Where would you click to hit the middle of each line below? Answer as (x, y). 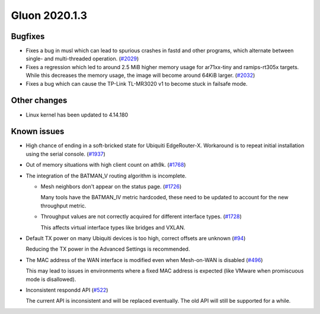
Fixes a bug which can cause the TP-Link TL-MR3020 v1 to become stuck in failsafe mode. (137, 83)
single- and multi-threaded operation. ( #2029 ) (82, 59)
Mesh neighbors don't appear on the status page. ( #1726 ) (111, 187)
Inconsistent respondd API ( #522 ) (67, 290)
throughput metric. (63, 205)
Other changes (39, 101)
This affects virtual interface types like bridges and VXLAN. (113, 227)
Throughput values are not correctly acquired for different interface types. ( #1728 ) (141, 216)
